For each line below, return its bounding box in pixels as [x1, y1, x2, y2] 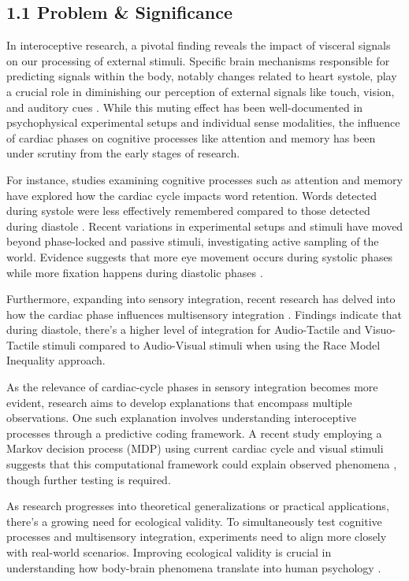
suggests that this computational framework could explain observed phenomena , [6, 456, 397, 472]
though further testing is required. [6, 471, 171, 487]
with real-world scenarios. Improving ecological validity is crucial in [6, 544, 332, 561]
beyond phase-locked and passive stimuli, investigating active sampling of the [6, 233, 379, 250]
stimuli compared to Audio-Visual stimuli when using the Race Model [43, 336, 381, 353]
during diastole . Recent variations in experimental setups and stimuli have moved [6, 217, 403, 234]
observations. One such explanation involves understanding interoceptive [6, 409, 356, 426]
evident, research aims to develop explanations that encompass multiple [6, 394, 352, 410]
